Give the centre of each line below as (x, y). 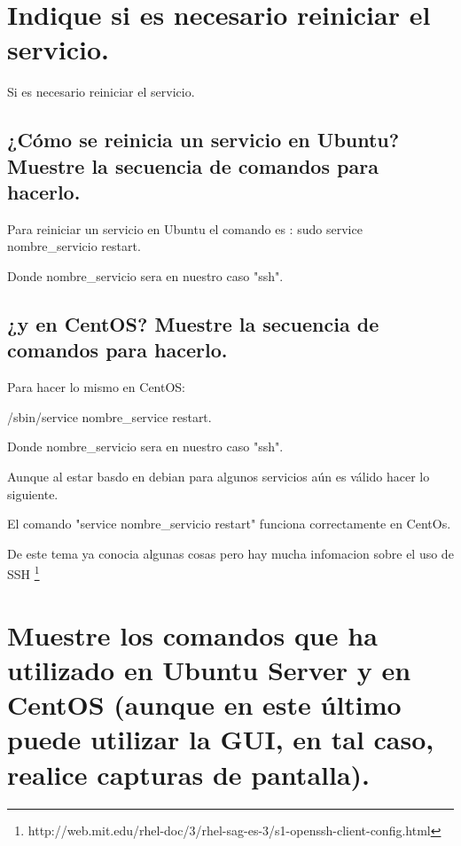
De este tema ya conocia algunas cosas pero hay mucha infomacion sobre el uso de (230, 553)
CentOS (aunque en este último (204, 705)
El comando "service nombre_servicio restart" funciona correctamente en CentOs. (229, 524)
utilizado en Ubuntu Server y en (209, 670)
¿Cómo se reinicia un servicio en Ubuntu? (203, 140)
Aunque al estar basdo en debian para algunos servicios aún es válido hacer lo (219, 477)
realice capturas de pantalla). (188, 774)
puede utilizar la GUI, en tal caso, (221, 739)
